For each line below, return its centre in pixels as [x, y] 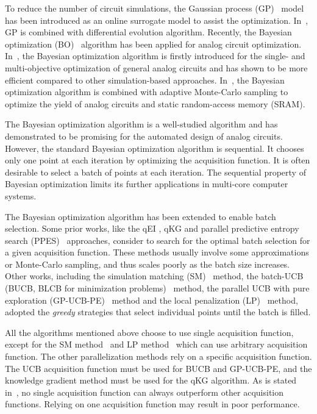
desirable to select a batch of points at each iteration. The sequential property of [155, 172]
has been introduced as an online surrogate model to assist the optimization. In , [157, 20]
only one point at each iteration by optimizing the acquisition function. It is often [158, 160]
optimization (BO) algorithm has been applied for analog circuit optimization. [153, 44]
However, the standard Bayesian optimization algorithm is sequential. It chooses [155, 148]
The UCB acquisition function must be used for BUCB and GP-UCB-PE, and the [158, 368]
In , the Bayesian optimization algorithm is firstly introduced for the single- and [155, 56]
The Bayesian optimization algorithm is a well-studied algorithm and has [141, 124]
